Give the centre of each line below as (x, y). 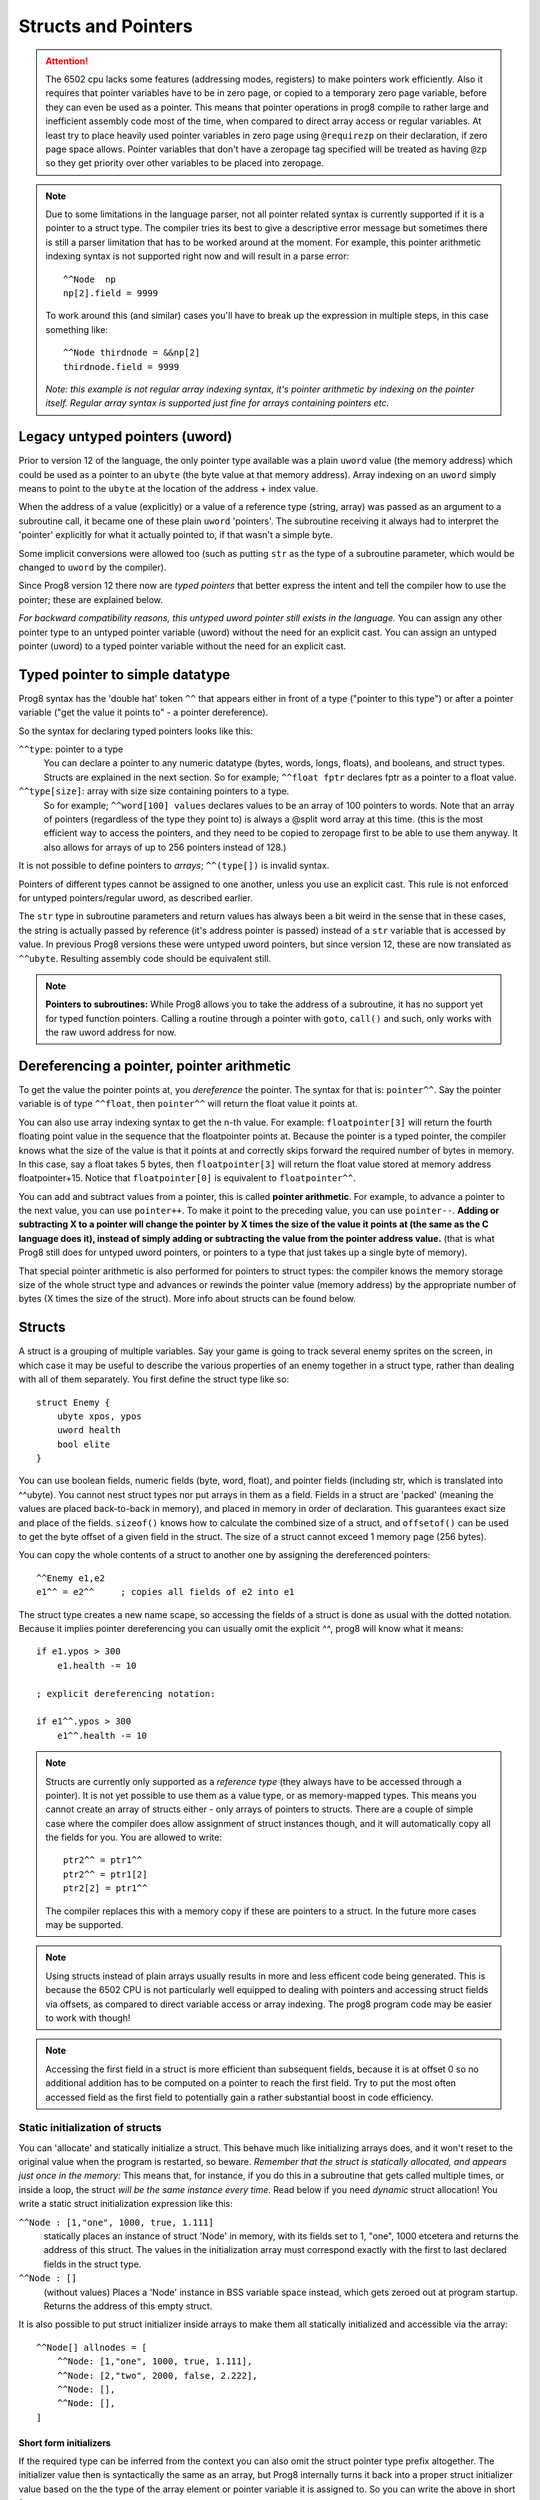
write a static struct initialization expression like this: (126, 2204)
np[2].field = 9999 (111, 293)
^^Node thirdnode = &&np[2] (132, 353)
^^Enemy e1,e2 (70, 1578)
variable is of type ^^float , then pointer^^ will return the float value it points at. (188, 1104)
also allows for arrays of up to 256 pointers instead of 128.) (165, 847)
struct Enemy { (73, 1402)
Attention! (67, 61)
